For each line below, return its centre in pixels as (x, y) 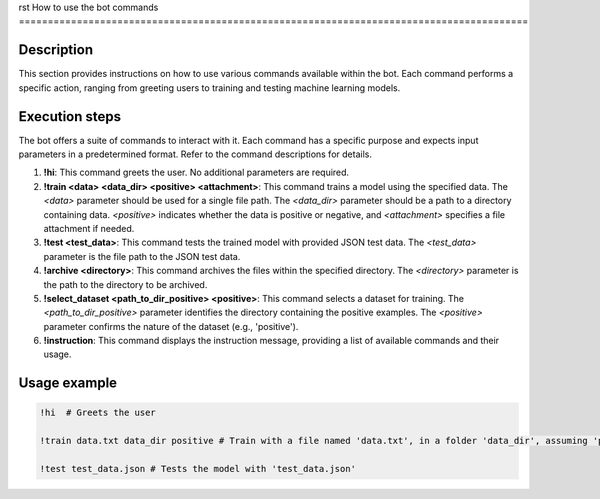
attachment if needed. (89, 228)
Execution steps (70, 116)
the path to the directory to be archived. (125, 284)
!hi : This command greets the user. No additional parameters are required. (196, 172)
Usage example (68, 383)
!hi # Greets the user (98, 413)
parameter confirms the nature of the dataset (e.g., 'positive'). (171, 326)
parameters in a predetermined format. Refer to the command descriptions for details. (195, 154)
